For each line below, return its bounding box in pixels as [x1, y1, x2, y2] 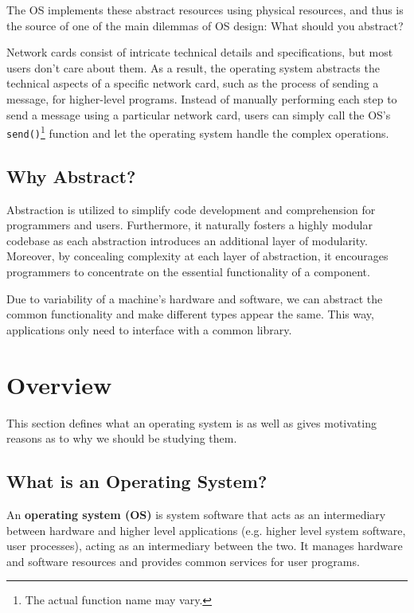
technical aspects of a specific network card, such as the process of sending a [6, 75, 379, 92]
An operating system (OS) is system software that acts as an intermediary [6, 506, 386, 522]
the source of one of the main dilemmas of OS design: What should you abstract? [6, 17, 404, 33]
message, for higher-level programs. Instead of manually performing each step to [6, 90, 397, 107]
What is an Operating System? [6, 469, 268, 494]
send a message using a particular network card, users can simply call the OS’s [6, 106, 391, 123]
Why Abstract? [6, 163, 136, 188]
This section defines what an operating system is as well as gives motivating [6, 414, 377, 431]
